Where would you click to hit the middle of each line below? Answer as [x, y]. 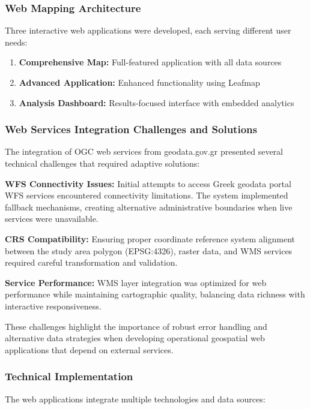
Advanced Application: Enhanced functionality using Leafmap [139, 82]
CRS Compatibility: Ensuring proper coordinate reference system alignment [150, 238]
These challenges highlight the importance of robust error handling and [136, 326]
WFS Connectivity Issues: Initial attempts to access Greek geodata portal [148, 183]
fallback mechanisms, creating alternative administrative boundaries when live [149, 207]
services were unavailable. [52, 219]
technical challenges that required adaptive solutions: [102, 163]
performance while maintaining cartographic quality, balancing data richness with [155, 294]
